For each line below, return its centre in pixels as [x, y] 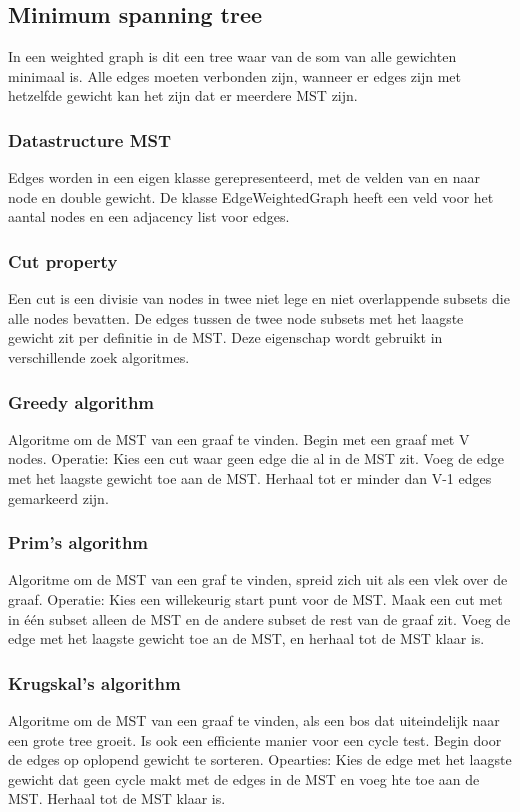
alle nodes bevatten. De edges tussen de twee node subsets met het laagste [236, 317]
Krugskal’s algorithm [94, 682]
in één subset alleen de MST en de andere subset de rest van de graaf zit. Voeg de [259, 618]
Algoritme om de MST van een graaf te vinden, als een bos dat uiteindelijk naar [254, 719]
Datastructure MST [90, 139]
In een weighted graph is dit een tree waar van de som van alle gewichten [232, 56]
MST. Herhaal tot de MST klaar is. [117, 798]
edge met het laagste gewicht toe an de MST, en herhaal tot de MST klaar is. [246, 638]
